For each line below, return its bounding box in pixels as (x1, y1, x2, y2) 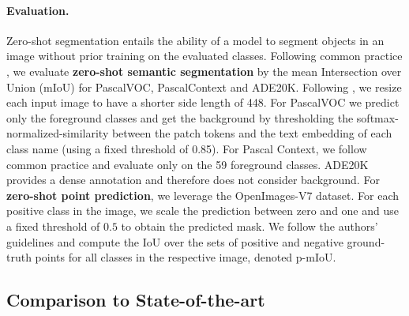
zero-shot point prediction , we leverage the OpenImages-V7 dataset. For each (6, 186, 400, 203)
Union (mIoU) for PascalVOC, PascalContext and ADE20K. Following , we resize (6, 78, 402, 95)
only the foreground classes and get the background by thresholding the (6, 109, 354, 126)
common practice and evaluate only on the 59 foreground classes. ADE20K (6, 156, 369, 172)
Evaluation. (6, 2, 69, 18)
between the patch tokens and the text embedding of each (111, 125, 392, 141)
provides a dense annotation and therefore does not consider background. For (6, 171, 380, 188)
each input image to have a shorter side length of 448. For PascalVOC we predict (6, 94, 400, 111)
